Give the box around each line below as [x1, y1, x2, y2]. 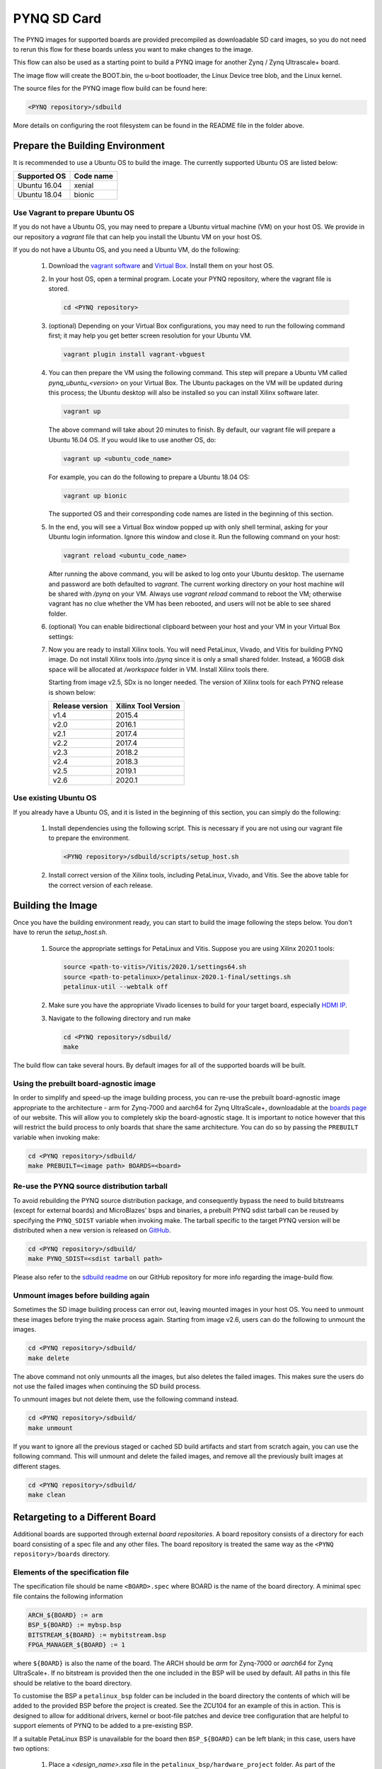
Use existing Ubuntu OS [13, 793, 97, 803]
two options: [13, 1744, 50, 1753]
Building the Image [13, 899, 98, 911]
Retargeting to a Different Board [13, 1511, 156, 1523]
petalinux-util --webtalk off [63, 983, 168, 991]
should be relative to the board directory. [13, 1678, 132, 1687]
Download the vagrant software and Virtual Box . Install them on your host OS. [48, 262, 274, 270]
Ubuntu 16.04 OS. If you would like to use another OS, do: [48, 435, 216, 444]
